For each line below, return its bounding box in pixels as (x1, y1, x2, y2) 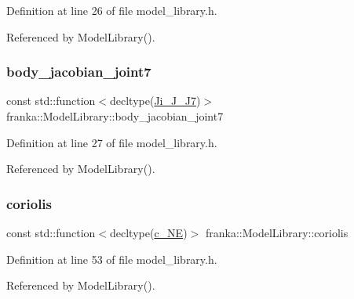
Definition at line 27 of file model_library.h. (6, 134, 217, 150)
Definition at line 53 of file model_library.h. (6, 250, 217, 267)
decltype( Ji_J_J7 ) (110, 92, 201, 109)
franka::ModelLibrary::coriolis (205, 225, 349, 240)
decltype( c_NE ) (110, 225, 188, 240)
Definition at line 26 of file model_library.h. (6, 2, 217, 18)
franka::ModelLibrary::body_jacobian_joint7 (6, 108, 224, 124)
